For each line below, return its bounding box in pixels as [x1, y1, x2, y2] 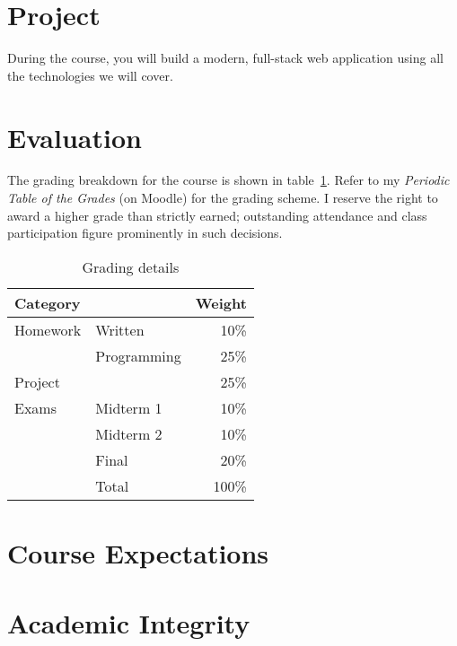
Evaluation [7, 118, 142, 155]
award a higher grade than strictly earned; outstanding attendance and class [7, 205, 427, 224]
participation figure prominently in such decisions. [7, 223, 283, 242]
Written [95, 319, 145, 340]
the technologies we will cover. [7, 65, 173, 84]
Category [14, 292, 81, 313]
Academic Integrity [7, 605, 250, 642]
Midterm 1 [95, 397, 163, 418]
